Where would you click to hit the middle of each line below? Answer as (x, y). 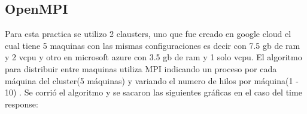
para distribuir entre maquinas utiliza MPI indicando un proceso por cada (141, 68)
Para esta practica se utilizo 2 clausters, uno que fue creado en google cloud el (148, 34)
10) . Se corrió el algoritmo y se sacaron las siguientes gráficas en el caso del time (153, 92)
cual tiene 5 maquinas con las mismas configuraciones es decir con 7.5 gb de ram (153, 45)
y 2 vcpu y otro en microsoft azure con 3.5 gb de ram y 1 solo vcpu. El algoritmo (153, 57)
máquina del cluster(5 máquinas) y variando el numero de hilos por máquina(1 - (152, 80)
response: (22, 104)
